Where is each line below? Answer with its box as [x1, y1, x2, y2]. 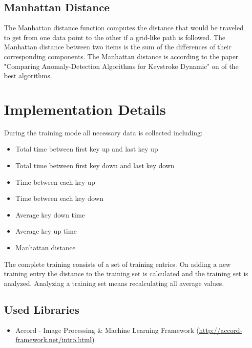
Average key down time [15, 209, 85, 219]
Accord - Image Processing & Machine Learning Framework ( [15, 325, 199, 335]
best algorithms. [4, 70, 52, 81]
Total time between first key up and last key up [15, 144, 158, 154]
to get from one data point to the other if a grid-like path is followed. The [4, 32, 226, 42]
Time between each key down [15, 193, 104, 203]
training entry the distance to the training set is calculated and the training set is [4, 268, 248, 279]
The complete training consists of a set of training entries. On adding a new [4, 259, 231, 269]
